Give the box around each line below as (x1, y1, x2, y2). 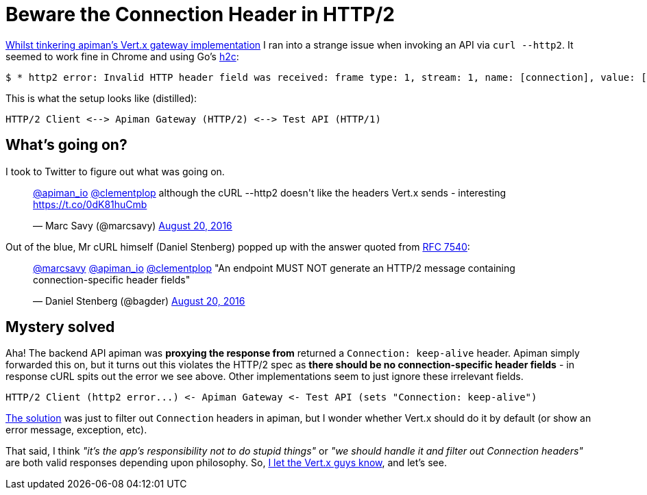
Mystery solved (5, 318, 115, 336)
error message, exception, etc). (5, 424, 147, 436)
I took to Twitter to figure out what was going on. (5, 165, 225, 177)
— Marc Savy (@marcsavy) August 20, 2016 (33, 219, 232, 231)
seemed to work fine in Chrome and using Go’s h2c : (5, 50, 239, 62)
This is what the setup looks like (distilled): (5, 92, 197, 104)
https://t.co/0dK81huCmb (33, 198, 147, 210)
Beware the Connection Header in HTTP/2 (5, 3, 395, 26)
